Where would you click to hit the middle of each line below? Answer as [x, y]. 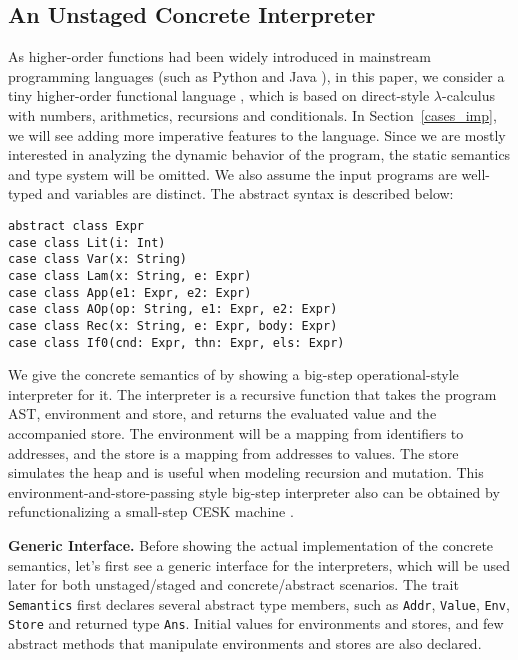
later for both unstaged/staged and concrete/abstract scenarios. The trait [233, 584]
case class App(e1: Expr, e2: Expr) [130, 292]
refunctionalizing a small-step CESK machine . [151, 511]
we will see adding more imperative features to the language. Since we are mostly [257, 134]
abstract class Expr [76, 225]
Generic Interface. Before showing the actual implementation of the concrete [251, 544]
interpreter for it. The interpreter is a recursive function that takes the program [252, 393]
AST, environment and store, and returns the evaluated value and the [222, 413]
